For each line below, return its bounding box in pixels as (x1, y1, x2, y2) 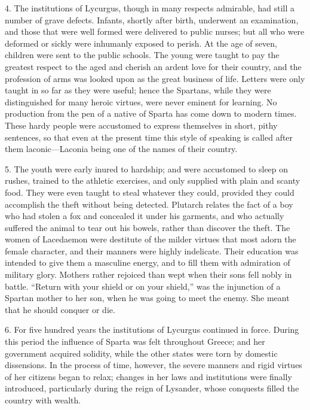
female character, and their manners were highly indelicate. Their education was (5, 244, 299, 257)
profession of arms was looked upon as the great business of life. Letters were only (5, 72, 305, 84)
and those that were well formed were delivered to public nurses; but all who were (5, 25, 305, 38)
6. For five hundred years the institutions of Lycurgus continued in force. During (5, 323, 299, 336)
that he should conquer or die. (5, 303, 115, 315)
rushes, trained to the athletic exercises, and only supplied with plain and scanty (5, 174, 300, 187)
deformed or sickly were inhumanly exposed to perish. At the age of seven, (5, 37, 277, 49)
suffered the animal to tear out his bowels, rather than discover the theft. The (5, 221, 290, 233)
